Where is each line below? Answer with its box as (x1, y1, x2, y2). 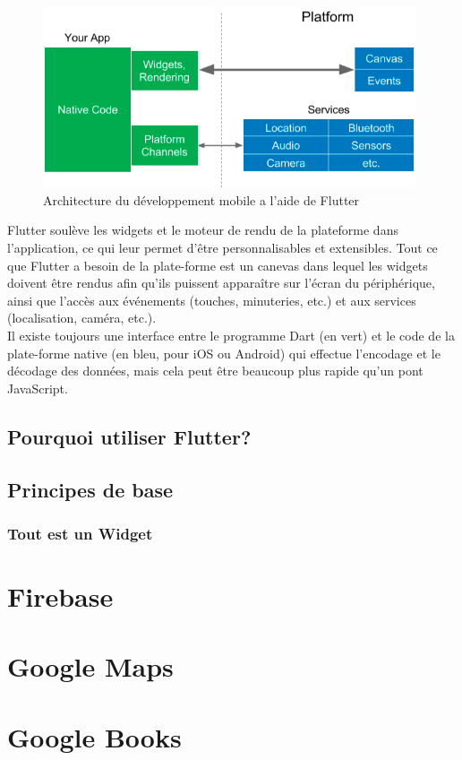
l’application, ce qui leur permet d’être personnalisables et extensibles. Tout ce (7, 238, 438, 257)
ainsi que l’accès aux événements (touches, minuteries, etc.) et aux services (7, 290, 416, 309)
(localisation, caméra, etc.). (7, 308, 157, 327)
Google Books (7, 718, 182, 755)
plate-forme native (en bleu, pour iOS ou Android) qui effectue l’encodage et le (7, 343, 441, 362)
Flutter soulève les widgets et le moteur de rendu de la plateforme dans (7, 220, 398, 239)
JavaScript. (7, 378, 68, 397)
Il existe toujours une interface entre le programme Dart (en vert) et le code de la (7, 325, 455, 344)
